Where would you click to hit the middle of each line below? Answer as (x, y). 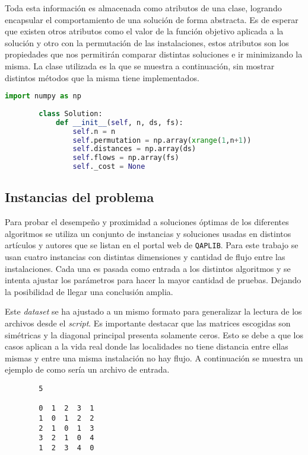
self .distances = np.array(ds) (134, 149)
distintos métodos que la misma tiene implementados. (102, 77)
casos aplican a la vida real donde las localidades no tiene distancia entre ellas (147, 346)
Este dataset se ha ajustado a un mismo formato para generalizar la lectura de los (153, 311)
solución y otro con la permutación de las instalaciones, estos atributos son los (147, 42)
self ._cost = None (109, 167)
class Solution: (71, 113)
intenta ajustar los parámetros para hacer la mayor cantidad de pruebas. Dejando (153, 280)
